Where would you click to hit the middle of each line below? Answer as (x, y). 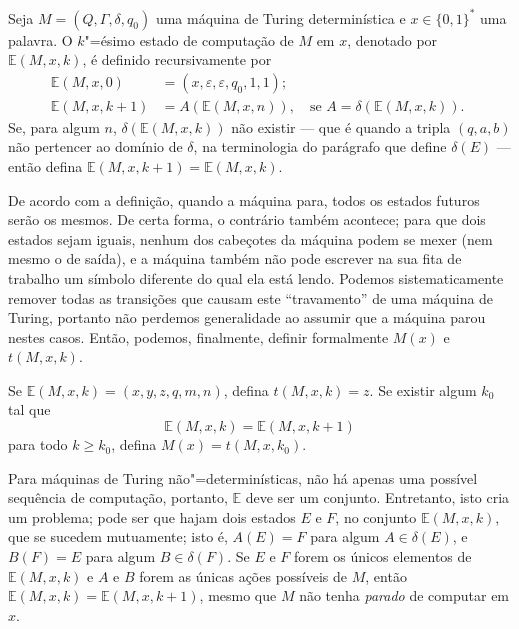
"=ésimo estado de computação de (189, 39)
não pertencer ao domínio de (95, 146)
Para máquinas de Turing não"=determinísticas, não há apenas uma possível (243, 477)
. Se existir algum (423, 389)
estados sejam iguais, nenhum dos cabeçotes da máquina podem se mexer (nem (250, 238)
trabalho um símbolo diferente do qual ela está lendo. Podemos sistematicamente (256, 277)
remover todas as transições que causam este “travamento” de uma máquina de (251, 297)
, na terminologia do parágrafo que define (320, 146)
